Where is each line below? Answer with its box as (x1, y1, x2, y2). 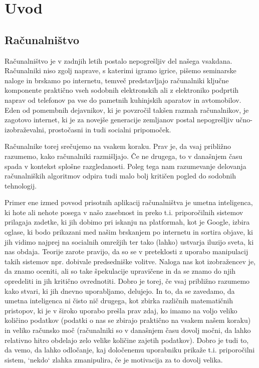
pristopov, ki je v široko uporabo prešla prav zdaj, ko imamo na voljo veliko (5, 305, 237, 315)
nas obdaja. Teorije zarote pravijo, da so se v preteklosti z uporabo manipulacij (5, 246, 248, 257)
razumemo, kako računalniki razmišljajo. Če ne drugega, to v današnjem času (5, 150, 242, 161)
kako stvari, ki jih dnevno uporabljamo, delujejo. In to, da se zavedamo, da (5, 285, 235, 296)
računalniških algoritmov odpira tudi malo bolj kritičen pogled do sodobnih (5, 170, 236, 181)
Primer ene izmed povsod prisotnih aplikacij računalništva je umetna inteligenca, (5, 197, 253, 208)
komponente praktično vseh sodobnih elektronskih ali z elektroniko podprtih (5, 85, 239, 95)
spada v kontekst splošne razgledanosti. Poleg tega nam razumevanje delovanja (5, 160, 246, 171)
